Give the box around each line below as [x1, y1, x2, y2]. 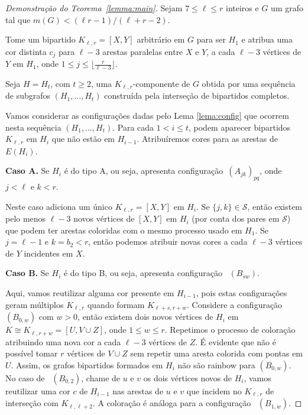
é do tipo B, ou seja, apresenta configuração [63, 267, 222, 279]
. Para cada [112, 121, 154, 133]
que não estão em [51, 132, 115, 145]
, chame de [81, 371, 121, 384]
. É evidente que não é [195, 335, 276, 348]
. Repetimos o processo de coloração [164, 323, 296, 336]
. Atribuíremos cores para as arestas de [137, 132, 278, 145]
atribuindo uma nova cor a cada [5, 335, 121, 348]
